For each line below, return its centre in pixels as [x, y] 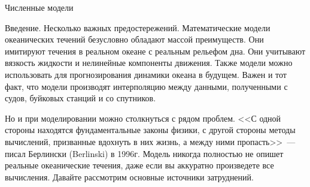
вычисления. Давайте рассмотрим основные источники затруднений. [129, 177]
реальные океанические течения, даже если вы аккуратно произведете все [139, 165]
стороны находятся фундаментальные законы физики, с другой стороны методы [150, 130]
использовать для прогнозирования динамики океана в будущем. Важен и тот [146, 74]
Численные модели [39, 7]
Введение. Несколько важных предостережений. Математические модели [138, 27]
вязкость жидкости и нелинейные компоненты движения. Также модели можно [149, 63]
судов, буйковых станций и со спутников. [80, 98]
